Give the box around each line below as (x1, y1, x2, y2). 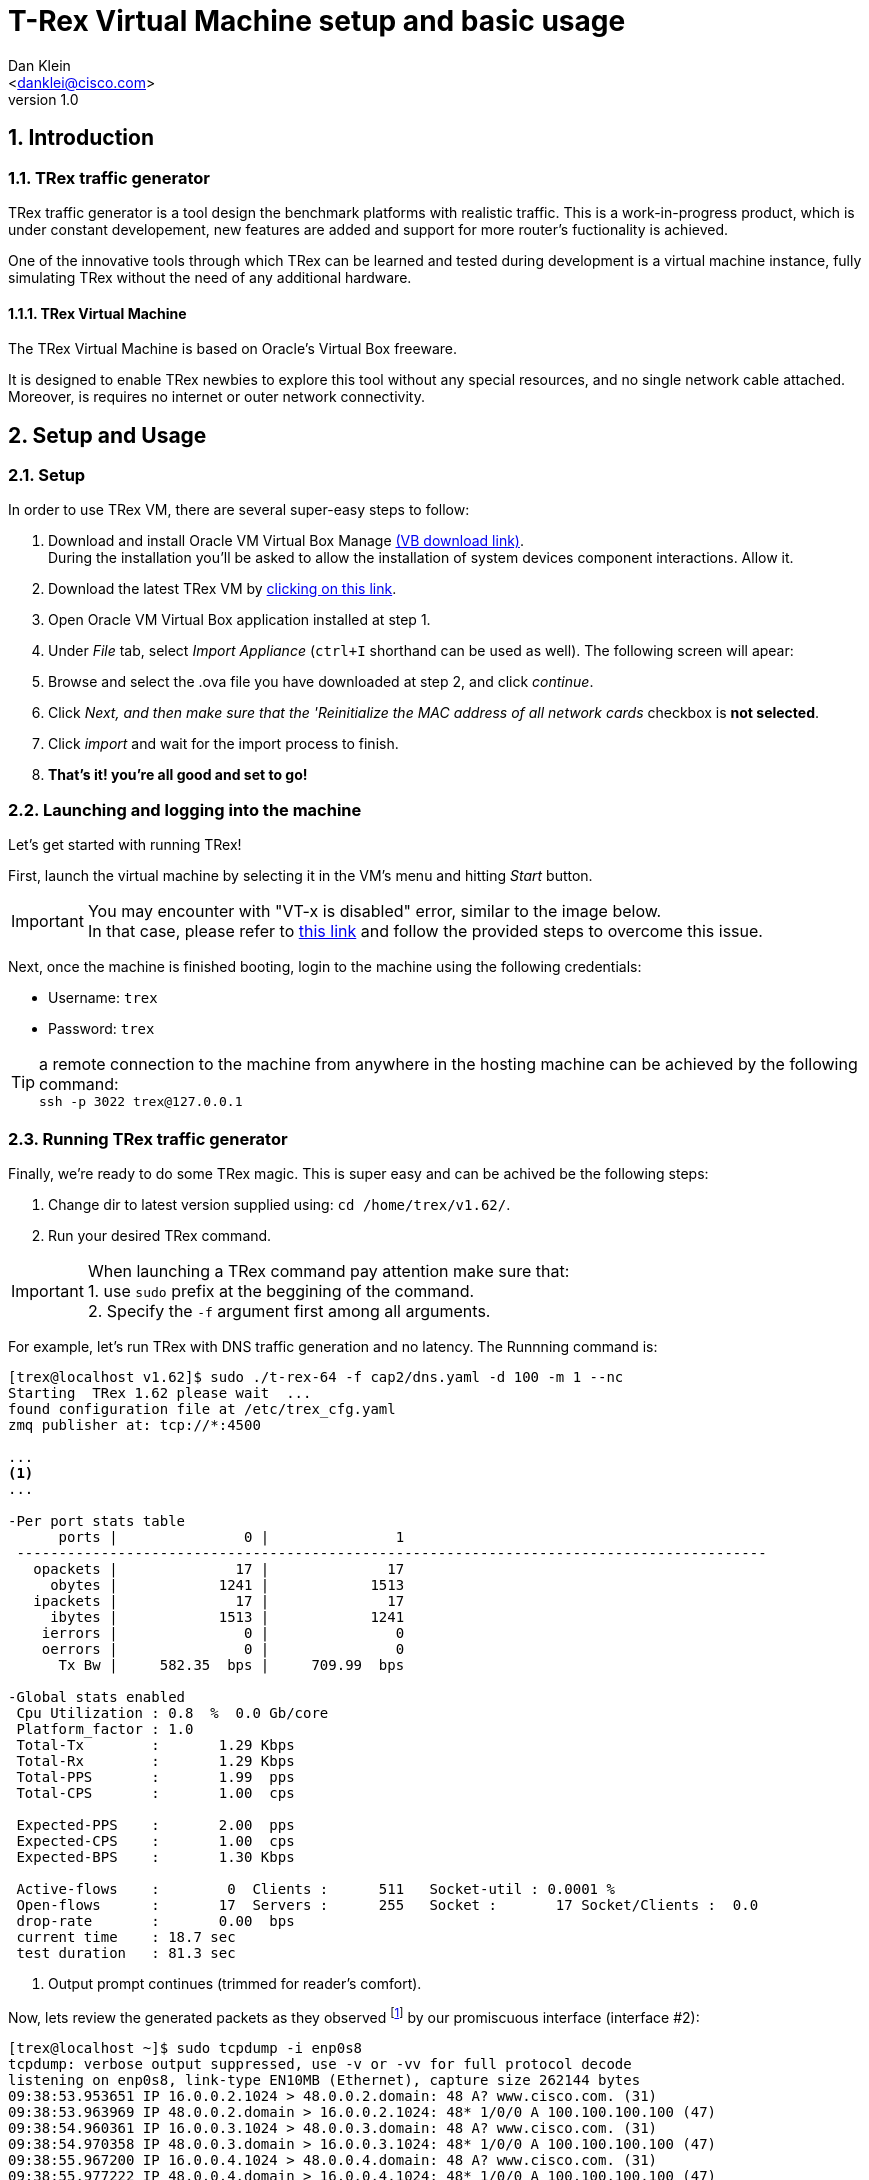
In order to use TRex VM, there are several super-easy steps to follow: (8, 501, 470, 519)
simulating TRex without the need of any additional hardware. (8, 268, 412, 286)
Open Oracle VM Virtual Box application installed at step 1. (48, 611, 431, 629)
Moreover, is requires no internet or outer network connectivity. (8, 388, 425, 406)
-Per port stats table (8, 1512, 186, 1529)
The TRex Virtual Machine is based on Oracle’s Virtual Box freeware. (8, 340, 457, 358)
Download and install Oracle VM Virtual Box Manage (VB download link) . (48, 532, 524, 550)
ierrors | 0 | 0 (41, 1624, 405, 1641)
